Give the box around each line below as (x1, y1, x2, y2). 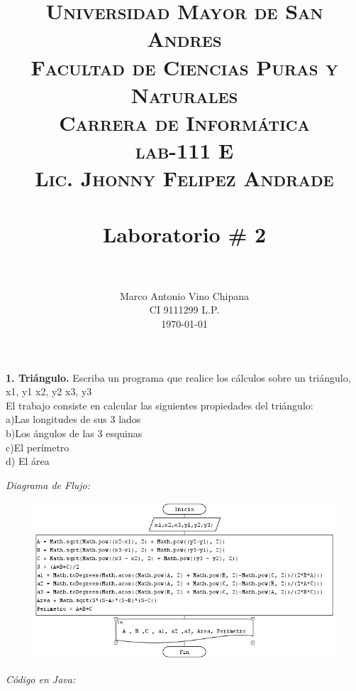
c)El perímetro (6, 439, 69, 454)
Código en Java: (6, 671, 76, 686)
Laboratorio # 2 (102, 219, 267, 248)
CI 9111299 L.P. (149, 302, 220, 317)
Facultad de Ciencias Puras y (30, 52, 338, 81)
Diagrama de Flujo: (6, 477, 91, 492)
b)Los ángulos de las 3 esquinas (6, 425, 143, 440)
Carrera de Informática (59, 107, 310, 136)
